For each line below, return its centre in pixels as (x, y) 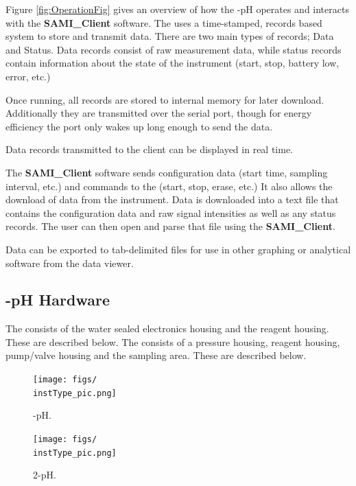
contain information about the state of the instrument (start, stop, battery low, (173, 63)
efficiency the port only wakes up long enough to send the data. (139, 126)
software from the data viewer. (70, 263)
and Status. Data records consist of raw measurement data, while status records (174, 49)
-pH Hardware (58, 300)
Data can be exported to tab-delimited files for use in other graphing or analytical (178, 249)
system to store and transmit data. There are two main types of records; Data (170, 36)
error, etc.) (28, 76)
